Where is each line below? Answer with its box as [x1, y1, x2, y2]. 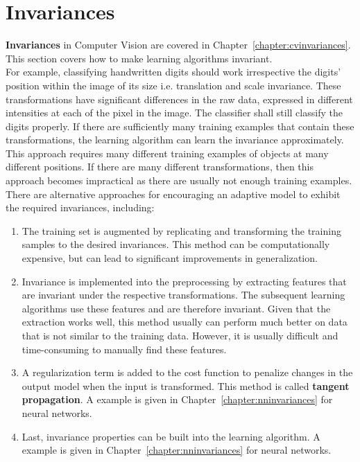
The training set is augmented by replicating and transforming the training [22, 223, 341, 238]
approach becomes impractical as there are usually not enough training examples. [6, 173, 352, 188]
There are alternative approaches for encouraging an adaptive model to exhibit [6, 186, 341, 201]
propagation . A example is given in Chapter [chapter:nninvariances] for [22, 392, 333, 407]
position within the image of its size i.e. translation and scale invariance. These [6, 78, 341, 92]
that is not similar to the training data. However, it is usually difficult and [22, 328, 338, 342]
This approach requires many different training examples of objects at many [6, 145, 329, 160]
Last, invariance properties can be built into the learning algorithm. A [22, 429, 320, 443]
